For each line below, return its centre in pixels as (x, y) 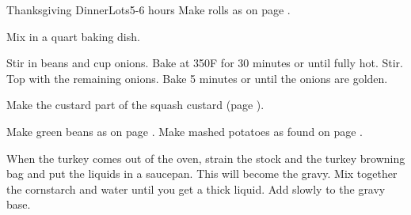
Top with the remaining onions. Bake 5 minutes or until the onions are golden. (197, 78)
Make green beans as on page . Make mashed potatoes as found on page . (185, 131)
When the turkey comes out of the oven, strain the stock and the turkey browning (206, 158)
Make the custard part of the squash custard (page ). (135, 105)
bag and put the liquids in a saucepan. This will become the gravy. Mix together (202, 174)
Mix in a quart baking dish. (73, 36)
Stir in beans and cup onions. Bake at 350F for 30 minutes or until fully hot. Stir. (205, 63)
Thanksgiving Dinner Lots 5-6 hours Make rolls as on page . (148, 9)
